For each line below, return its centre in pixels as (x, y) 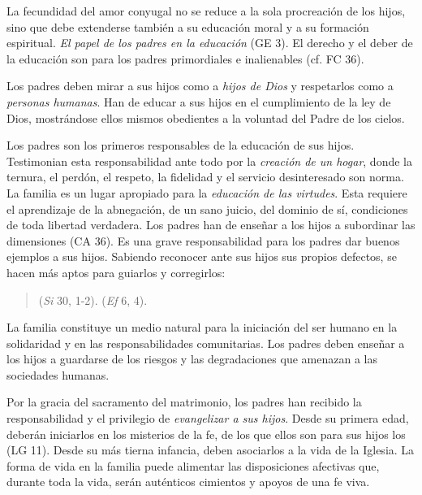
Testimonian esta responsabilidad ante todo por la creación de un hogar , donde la (209, 161)
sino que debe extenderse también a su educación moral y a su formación (188, 26)
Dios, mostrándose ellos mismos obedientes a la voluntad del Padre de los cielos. (206, 117)
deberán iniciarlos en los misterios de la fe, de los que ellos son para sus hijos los (206, 434)
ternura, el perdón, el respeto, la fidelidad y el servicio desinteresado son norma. (205, 177)
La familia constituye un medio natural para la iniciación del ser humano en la (202, 327)
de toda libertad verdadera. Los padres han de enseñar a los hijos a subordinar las (211, 225)
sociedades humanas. (58, 374)
